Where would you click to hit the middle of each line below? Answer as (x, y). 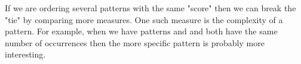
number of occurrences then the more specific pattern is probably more (135, 42)
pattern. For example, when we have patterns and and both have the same (141, 31)
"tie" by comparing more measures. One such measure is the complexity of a (144, 19)
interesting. (25, 54)
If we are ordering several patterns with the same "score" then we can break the (150, 8)
